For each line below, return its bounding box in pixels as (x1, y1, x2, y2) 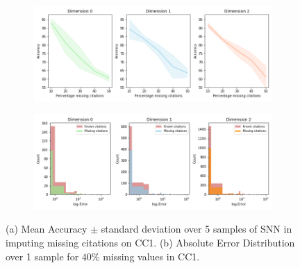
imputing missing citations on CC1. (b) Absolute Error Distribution (6, 235, 295, 249)
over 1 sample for (6, 249, 79, 263)
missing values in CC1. (103, 249, 200, 263)
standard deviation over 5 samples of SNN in (101, 221, 292, 236)
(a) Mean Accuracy (6, 221, 87, 236)
